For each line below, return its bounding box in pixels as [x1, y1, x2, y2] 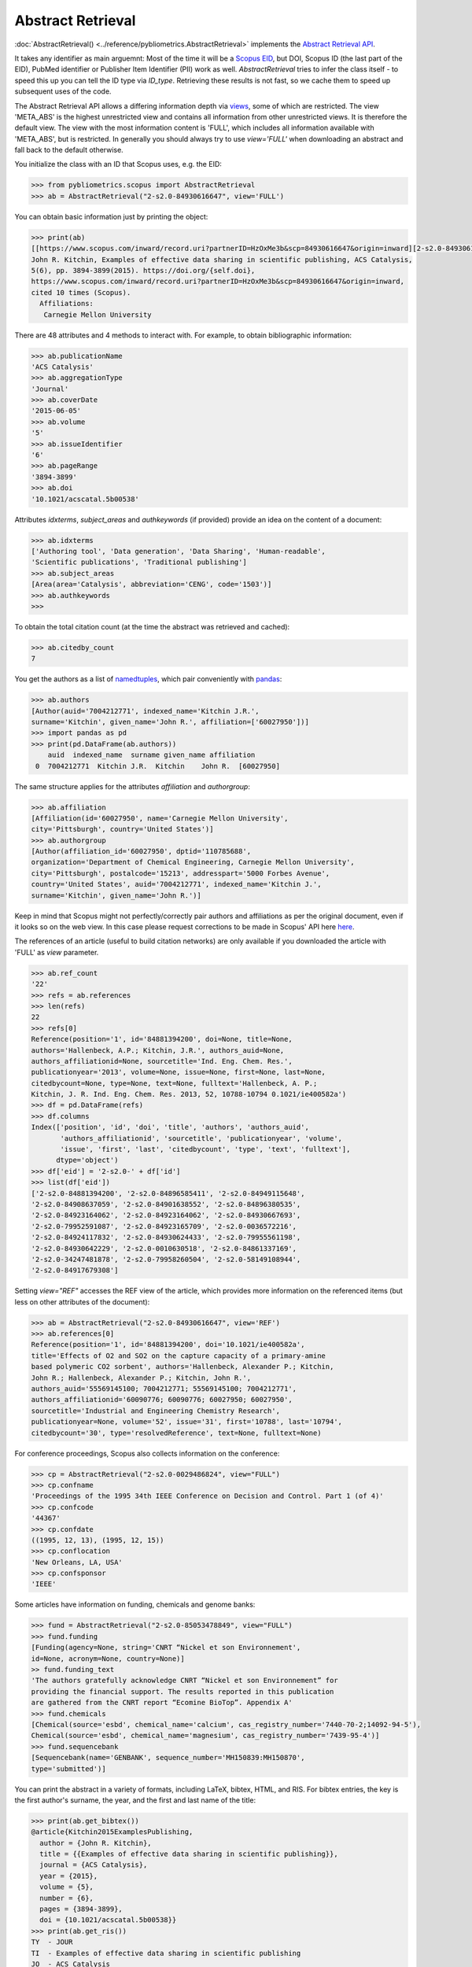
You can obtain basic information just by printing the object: [14, 212, 208, 221]
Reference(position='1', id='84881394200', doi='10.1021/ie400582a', [31, 1340, 305, 1349]
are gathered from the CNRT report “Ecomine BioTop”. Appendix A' [31, 1698, 293, 1707]
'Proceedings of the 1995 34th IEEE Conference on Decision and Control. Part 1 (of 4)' [31, 1492, 385, 1500]
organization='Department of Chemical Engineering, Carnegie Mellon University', [31, 858, 356, 867]
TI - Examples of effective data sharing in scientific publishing [31, 1948, 301, 1958]
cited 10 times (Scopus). [31, 288, 131, 297]
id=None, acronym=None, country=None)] [31, 1654, 185, 1663]
